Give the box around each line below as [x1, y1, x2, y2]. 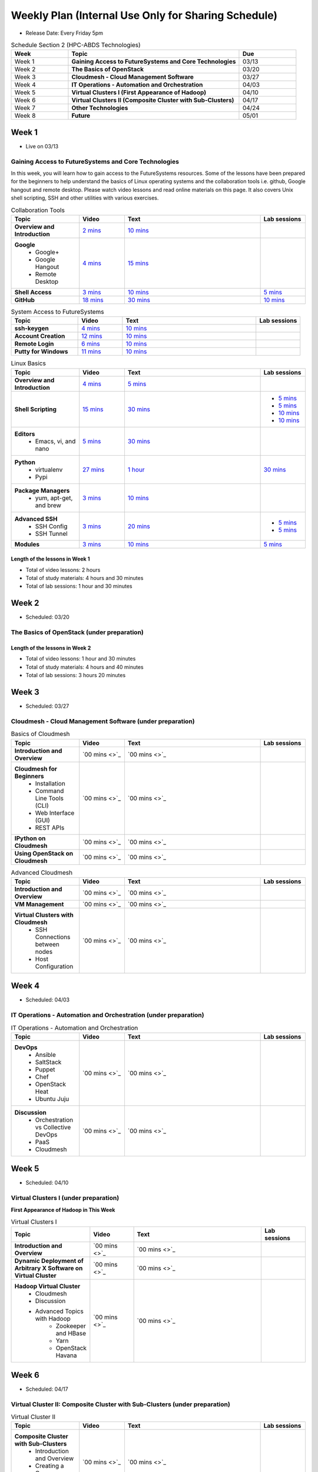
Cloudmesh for [14, 764, 57, 773]
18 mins [82, 296, 104, 304]
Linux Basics [11, 359, 47, 367]
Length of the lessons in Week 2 [11, 644, 91, 651]
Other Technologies [71, 104, 128, 112]
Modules [14, 540, 40, 548]
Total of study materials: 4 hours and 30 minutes [25, 575, 144, 582]
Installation [35, 779, 66, 787]
